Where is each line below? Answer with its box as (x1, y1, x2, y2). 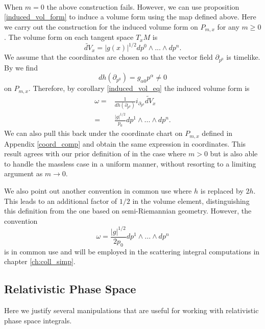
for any (217, 21, 239, 32)
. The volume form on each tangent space (4, 32, 134, 42)
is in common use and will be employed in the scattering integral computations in (4, 246, 260, 256)
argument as (4, 168, 43, 179)
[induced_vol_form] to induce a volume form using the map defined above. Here (4, 11, 256, 22)
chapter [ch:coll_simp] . (4, 256, 76, 267)
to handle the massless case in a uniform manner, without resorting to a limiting (4, 158, 256, 169)
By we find (4, 62, 38, 73)
